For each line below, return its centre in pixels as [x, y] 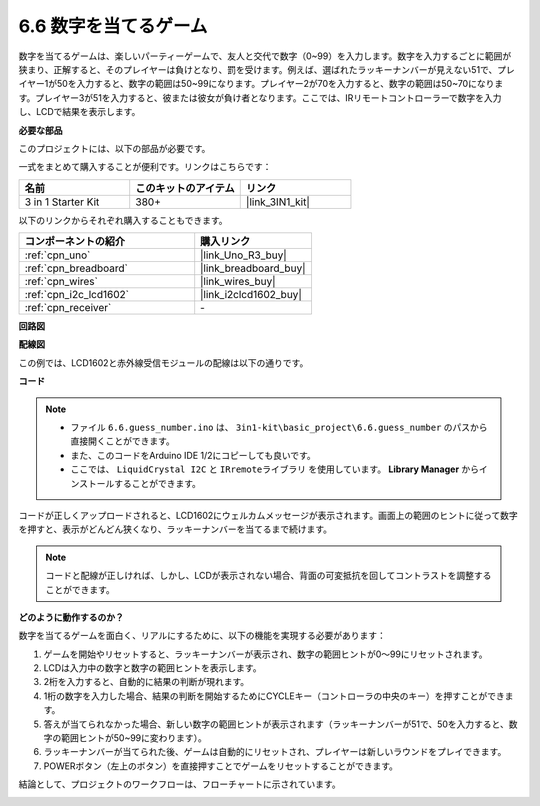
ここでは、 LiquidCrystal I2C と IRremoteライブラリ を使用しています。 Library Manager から [275, 469]
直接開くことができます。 [122, 441]
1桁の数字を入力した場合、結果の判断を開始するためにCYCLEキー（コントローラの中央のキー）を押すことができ [274, 696]
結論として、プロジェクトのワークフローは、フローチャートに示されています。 [179, 784]
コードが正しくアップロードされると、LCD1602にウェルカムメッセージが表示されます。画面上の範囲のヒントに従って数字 [268, 515]
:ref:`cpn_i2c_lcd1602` [77, 295]
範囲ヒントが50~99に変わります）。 [133, 738]
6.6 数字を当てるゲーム [113, 26]
